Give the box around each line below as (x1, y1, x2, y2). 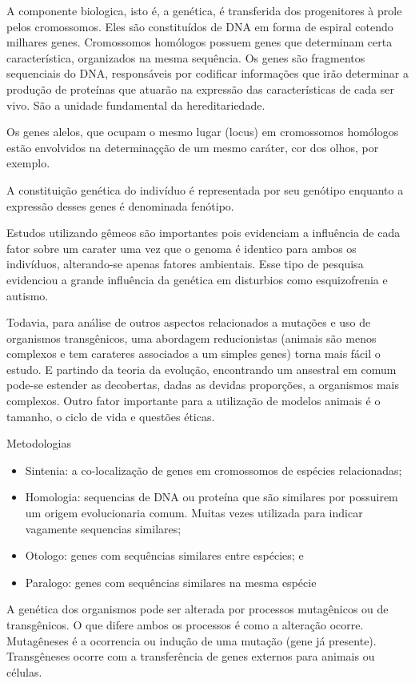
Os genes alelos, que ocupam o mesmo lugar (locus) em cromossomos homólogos (6, 123, 399, 140)
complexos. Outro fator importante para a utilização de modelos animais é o (6, 392, 381, 409)
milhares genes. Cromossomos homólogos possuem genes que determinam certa (6, 34, 393, 50)
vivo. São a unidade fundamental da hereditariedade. (6, 96, 265, 113)
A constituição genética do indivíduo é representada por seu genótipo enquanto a (6, 181, 404, 198)
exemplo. (6, 155, 50, 171)
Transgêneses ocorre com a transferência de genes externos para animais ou (6, 648, 375, 665)
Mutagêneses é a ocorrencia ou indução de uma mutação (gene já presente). (6, 632, 377, 649)
